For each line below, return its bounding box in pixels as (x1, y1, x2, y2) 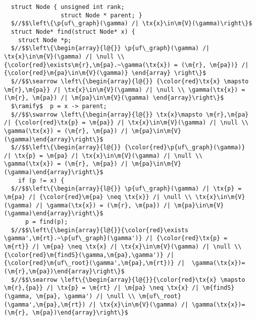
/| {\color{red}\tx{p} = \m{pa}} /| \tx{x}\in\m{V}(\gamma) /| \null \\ (4, 119, 249, 127)
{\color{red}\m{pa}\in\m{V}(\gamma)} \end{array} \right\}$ (4, 69, 206, 77)
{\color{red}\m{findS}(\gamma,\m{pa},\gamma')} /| (4, 251, 174, 258)
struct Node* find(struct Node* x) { (11, 28, 135, 35)
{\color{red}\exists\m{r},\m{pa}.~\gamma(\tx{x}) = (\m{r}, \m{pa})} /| (4, 61, 249, 68)
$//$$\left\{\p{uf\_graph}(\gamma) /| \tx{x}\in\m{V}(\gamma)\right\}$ (11, 20, 253, 27)
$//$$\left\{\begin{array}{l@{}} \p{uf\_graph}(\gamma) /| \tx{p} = (11, 185, 242, 192)
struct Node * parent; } (60, 11, 143, 19)
